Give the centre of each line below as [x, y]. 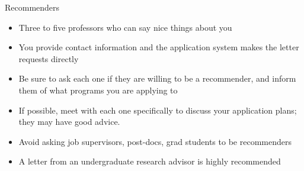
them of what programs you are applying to [98, 90]
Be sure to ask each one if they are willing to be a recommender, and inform [157, 78]
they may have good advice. [69, 122]
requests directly [49, 58]
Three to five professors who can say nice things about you [125, 27]
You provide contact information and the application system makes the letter [159, 47]
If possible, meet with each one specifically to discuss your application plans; [158, 110]
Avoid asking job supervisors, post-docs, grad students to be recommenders [155, 141]
